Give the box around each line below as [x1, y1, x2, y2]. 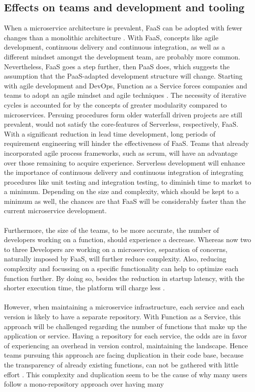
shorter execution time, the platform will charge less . [4, 282, 165, 293]
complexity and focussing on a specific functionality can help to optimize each [4, 263, 239, 274]
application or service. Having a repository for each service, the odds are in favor [4, 331, 247, 341]
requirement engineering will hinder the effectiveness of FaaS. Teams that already [4, 138, 249, 148]
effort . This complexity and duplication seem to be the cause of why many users [4, 369, 248, 379]
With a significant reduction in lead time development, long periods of [4, 128, 216, 139]
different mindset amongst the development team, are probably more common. [4, 51, 240, 61]
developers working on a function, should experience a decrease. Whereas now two [4, 234, 251, 245]
